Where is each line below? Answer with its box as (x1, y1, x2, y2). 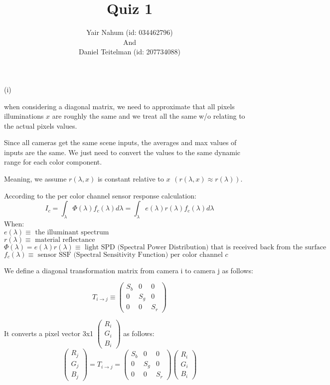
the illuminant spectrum (35, 228, 109, 236)
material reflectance (35, 236, 95, 243)
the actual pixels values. (4, 120, 77, 131)
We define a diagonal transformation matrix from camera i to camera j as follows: (4, 265, 253, 275)
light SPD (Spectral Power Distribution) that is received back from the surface (85, 243, 327, 251)
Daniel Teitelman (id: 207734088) (79, 46, 180, 57)
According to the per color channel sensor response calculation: (4, 190, 196, 200)
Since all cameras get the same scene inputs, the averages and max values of (4, 137, 237, 148)
